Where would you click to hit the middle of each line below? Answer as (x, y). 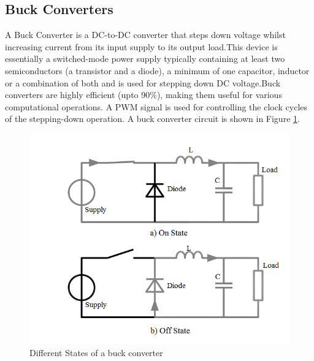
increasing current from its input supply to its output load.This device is (141, 46)
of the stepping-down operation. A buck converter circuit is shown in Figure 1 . (152, 119)
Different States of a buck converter (96, 353)
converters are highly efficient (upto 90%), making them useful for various (144, 95)
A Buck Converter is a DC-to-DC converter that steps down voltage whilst (145, 35)
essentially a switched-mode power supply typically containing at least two (145, 59)
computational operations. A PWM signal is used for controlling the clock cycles (156, 106)
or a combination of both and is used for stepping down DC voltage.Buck (143, 82)
